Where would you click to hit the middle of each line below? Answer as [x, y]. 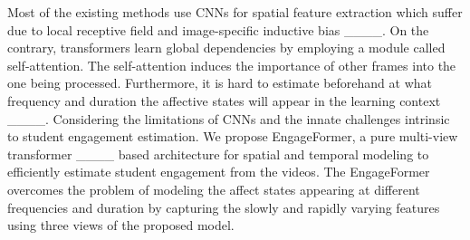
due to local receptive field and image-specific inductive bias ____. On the [218, 29]
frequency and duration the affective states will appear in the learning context [224, 100]
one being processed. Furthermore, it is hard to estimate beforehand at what [220, 83]
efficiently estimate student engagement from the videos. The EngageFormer [219, 172]
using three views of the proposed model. [121, 225]
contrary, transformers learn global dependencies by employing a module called [226, 48]
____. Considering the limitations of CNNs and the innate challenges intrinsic [229, 118]
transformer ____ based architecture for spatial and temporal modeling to [218, 154]
